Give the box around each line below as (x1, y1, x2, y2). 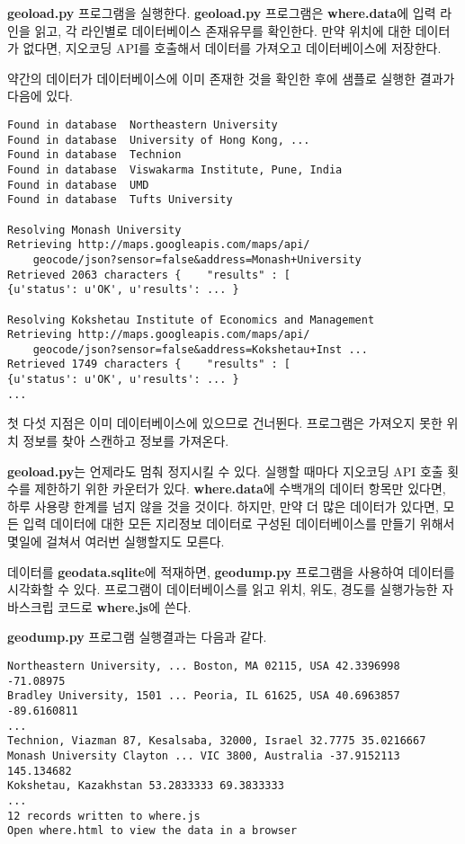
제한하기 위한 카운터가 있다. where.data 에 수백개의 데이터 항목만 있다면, (34, 479, 446, 498)
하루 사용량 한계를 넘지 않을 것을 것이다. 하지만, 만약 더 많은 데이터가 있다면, (7, 496, 439, 515)
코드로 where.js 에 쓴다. (58, 597, 192, 616)
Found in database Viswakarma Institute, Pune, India (7, 163, 343, 176)
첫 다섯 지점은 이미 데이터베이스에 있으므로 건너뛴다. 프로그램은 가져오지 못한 (7, 413, 443, 432)
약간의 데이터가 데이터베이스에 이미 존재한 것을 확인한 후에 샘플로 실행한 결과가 (7, 68, 455, 87)
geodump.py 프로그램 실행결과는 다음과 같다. (7, 627, 267, 646)
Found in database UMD (7, 178, 149, 191)
